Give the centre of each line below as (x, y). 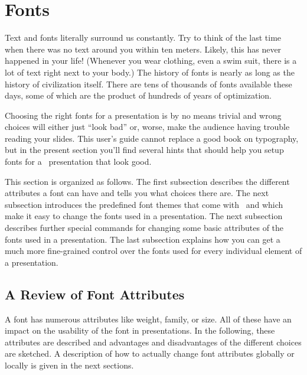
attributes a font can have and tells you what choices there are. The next (137, 193)
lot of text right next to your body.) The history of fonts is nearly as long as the (150, 72)
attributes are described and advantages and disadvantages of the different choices (153, 342)
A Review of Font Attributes (95, 294)
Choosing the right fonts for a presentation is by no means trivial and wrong (143, 115)
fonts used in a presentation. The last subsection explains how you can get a (143, 239)
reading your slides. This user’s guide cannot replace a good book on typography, (152, 138)
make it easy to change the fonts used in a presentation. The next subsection (144, 216)
